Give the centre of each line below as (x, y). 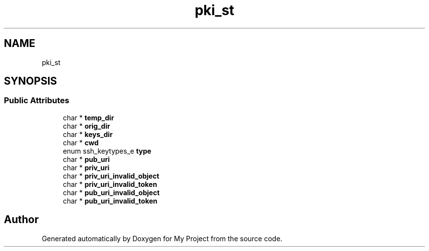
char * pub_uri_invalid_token (110, 201)
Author (21, 220)
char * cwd (81, 142)
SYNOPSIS (31, 81)
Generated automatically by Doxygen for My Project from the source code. (162, 238)
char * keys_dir (88, 134)
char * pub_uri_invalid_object (111, 192)
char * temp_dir (88, 117)
